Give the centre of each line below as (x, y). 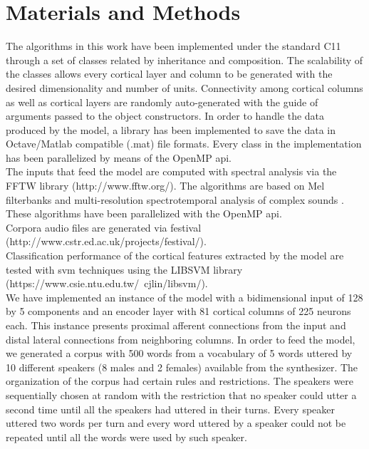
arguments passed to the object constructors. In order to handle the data (165, 116)
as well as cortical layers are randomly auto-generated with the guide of (162, 102)
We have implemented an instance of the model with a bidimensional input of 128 (184, 297)
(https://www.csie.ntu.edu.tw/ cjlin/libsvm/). (107, 283)
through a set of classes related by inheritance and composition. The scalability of (184, 60)
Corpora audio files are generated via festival (104, 227)
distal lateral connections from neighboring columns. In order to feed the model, (181, 339)
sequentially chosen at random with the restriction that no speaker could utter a (181, 394)
